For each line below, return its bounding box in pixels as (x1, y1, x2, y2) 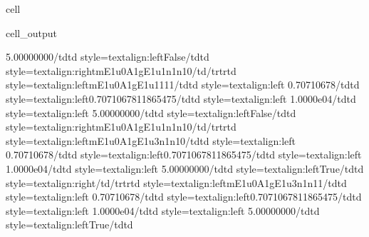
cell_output (6, 25, 57, 40)
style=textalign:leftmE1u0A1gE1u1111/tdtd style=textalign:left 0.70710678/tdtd (6, 77, 360, 92)
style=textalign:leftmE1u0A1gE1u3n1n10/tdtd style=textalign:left (6, 133, 296, 148)
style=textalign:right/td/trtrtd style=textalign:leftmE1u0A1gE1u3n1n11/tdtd (6, 175, 347, 190)
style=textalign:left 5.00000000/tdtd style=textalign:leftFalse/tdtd (6, 105, 296, 120)
